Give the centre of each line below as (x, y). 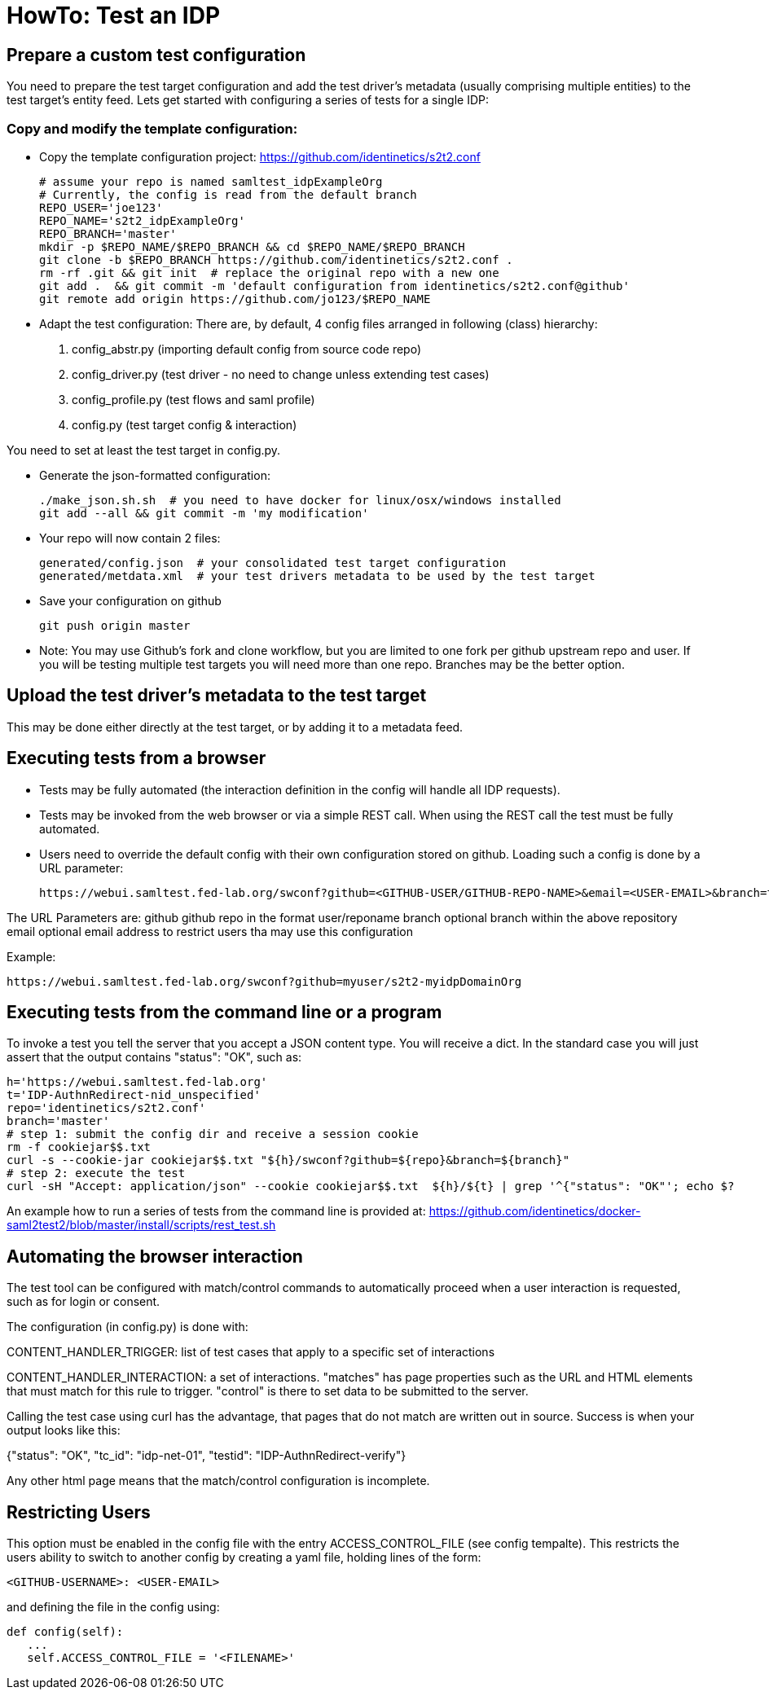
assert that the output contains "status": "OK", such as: (154, 1057)
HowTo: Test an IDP (114, 15)
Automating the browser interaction (155, 1256)
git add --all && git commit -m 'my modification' (204, 513)
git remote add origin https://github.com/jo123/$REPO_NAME (235, 299)
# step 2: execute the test (96, 1173)
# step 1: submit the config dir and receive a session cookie (213, 1134)
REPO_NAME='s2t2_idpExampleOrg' (142, 220)
